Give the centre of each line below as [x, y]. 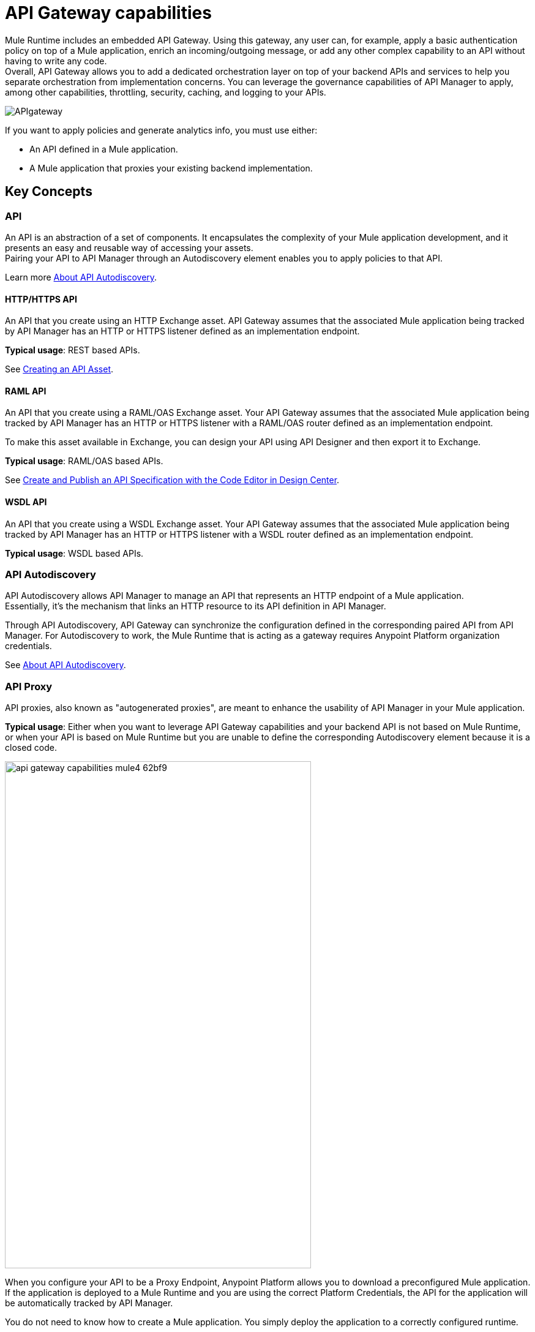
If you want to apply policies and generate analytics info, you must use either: [161, 130]
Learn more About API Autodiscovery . [81, 277]
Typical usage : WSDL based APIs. [74, 553]
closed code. [31, 748]
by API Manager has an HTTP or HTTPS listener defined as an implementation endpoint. [182, 331]
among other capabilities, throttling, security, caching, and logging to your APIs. [166, 92]
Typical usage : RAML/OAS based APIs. [84, 461]
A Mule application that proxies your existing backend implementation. [171, 168]
